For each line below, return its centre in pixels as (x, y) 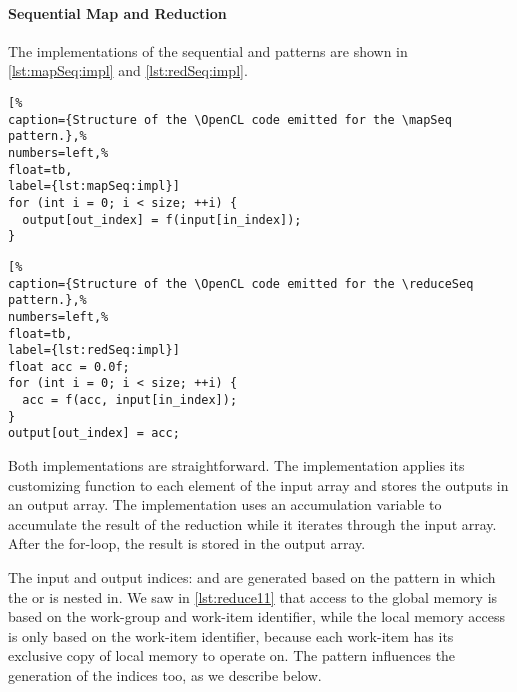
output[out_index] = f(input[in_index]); (162, 219)
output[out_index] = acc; (94, 433)
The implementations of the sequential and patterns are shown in (208, 50)
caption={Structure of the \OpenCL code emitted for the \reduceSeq (241, 283)
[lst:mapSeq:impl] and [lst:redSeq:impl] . (128, 70)
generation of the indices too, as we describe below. (165, 675)
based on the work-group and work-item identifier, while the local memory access (256, 616)
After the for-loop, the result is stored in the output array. (187, 543)
